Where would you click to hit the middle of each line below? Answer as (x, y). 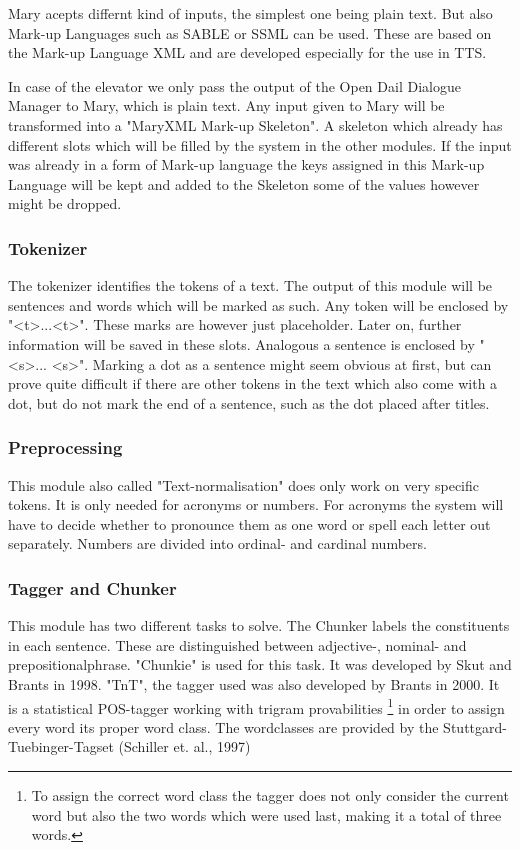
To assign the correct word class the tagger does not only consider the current (270, 794)
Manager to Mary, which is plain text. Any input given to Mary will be (226, 105)
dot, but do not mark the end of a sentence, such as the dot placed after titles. (249, 402)
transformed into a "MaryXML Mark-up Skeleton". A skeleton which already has (255, 124)
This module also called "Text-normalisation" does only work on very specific (244, 484)
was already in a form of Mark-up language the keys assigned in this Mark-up (246, 164)
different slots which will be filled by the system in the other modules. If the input (260, 144)
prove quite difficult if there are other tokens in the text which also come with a (253, 383)
